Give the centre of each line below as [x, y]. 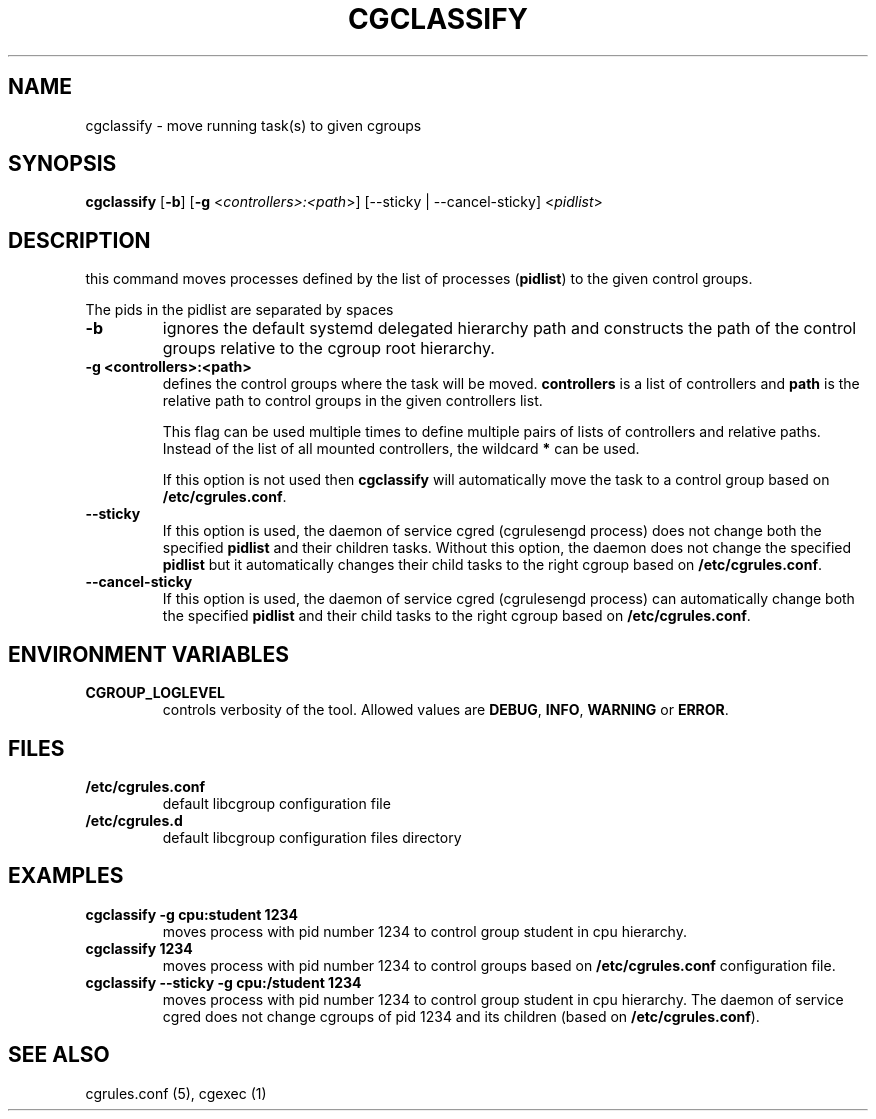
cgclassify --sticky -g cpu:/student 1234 [223, 982]
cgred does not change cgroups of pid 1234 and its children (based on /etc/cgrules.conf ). [461, 1016]
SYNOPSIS [62, 164]
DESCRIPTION [79, 240]
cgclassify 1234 [139, 948]
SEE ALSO [59, 1055]
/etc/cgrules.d [134, 820]
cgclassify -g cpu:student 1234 [191, 914]
